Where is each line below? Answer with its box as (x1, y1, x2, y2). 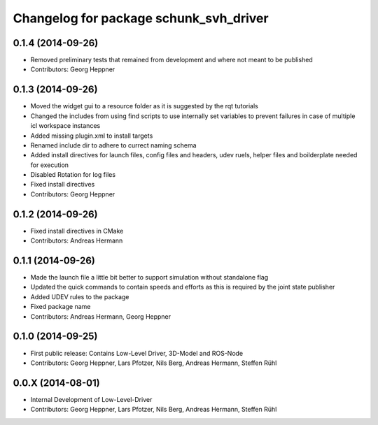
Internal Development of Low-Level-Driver (30, 395, 153, 403)
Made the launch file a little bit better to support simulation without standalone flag (30, 273, 269, 282)
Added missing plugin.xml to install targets (30, 131, 153, 140)
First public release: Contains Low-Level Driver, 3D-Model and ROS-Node (30, 349, 244, 357)
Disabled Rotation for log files (30, 171, 115, 179)
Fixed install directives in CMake (30, 226, 124, 235)
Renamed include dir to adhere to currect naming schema (30, 141, 197, 150)
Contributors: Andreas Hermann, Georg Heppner (30, 312, 171, 321)
